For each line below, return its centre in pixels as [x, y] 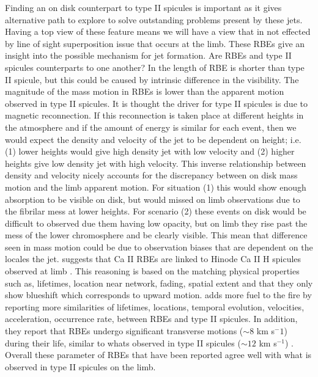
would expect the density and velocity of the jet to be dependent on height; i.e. [153, 139]
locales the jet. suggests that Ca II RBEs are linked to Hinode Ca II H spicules [153, 259]
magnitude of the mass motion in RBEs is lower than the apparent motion [145, 91]
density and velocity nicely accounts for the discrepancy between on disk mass [151, 175]
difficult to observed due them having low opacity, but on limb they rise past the [156, 223]
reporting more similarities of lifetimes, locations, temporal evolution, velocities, [155, 306]
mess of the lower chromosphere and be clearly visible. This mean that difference [156, 235]
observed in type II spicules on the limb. [80, 366]
